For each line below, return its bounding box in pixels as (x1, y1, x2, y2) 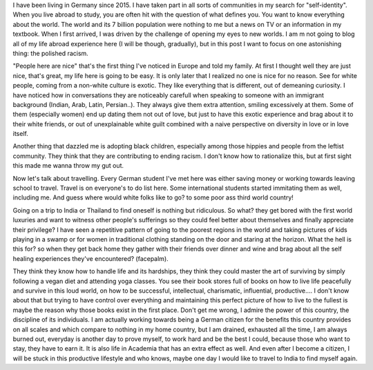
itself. (12, 130, 29, 138)
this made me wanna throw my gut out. (12, 162, 124, 170)
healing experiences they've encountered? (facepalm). (12, 254, 169, 262)
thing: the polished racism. (12, 49, 89, 57)
